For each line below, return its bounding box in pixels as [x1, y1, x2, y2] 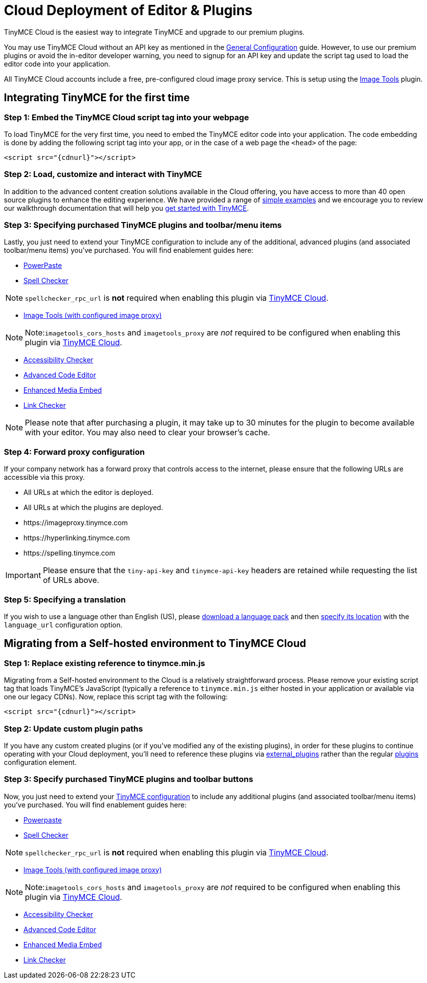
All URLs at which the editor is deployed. [23, 488, 153, 497]
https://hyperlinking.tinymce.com [23, 534, 130, 542]
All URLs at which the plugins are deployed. [23, 503, 163, 512]
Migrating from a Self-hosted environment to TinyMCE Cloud [4, 637, 306, 650]
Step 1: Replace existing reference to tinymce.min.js [4, 658, 205, 668]
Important [5, 570, 41, 581]
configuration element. [4, 758, 77, 766]
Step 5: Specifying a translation [4, 594, 126, 604]
